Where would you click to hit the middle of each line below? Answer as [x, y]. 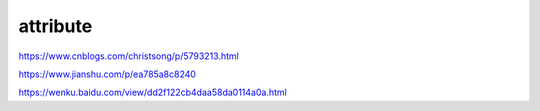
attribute [55, 26]
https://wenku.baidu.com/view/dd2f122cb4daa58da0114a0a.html [152, 92]
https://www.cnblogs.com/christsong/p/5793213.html [128, 56]
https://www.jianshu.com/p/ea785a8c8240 [107, 74]
